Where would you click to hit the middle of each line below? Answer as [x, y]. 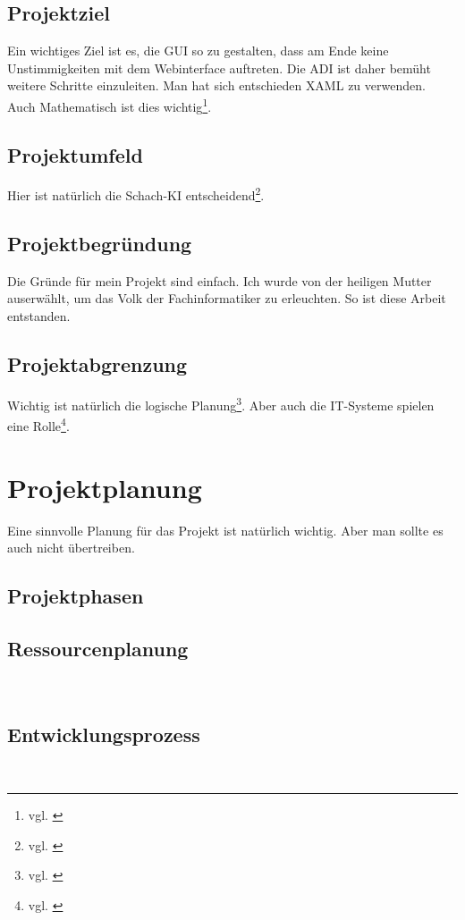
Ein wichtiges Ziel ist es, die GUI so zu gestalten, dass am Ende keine [198, 51]
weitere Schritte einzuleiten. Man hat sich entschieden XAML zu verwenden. [216, 85]
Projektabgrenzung [97, 364]
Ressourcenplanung [98, 648]
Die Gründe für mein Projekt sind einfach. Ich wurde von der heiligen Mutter [220, 280]
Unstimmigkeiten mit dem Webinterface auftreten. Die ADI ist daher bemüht [219, 68]
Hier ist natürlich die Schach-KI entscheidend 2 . [136, 194]
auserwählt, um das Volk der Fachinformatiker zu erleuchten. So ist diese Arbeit [227, 298]
